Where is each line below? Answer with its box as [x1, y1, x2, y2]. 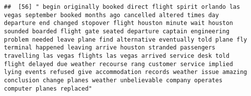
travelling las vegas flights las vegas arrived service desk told [4, 52, 230, 59]
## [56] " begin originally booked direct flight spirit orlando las [4, 3, 240, 10]
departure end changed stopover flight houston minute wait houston [4, 20, 233, 27]
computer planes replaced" [4, 85, 92, 92]
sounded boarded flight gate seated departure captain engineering [4, 27, 230, 35]
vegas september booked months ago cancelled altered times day [4, 11, 219, 19]
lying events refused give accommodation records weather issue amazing [4, 69, 247, 76]
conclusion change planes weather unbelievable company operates [4, 76, 222, 84]
